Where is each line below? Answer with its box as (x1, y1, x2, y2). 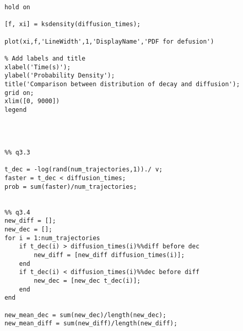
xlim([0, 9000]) (4, 98, 60, 105)
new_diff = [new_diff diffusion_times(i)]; (33, 251, 185, 259)
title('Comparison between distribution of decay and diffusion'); (4, 80, 240, 88)
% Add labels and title (4, 54, 86, 62)
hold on (4, 4, 30, 11)
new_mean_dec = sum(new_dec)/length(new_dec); (4, 311, 166, 319)
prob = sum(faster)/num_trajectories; (4, 183, 137, 190)
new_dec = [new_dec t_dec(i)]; (33, 277, 141, 284)
